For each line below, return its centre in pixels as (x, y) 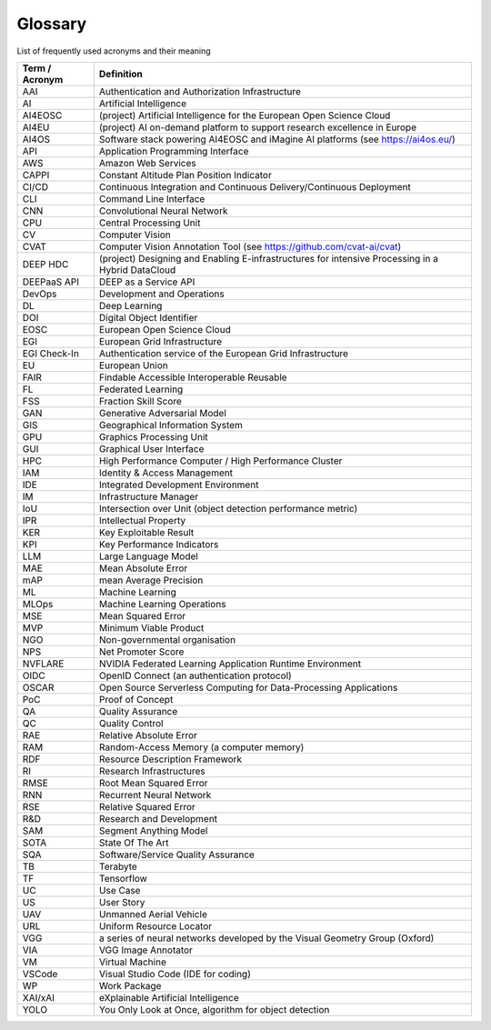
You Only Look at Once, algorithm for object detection (214, 1009)
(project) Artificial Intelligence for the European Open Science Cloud (245, 115)
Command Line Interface (152, 198)
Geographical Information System (170, 425)
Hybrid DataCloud (137, 270)
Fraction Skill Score (140, 401)
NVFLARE (43, 664)
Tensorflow (123, 878)
